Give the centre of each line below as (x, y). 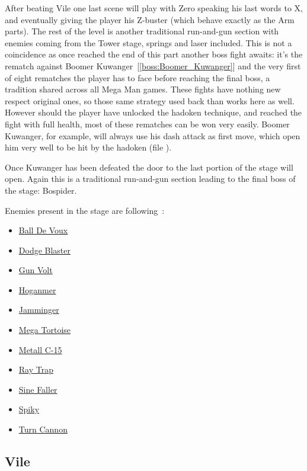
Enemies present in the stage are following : (85, 210)
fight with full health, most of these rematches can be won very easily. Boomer (147, 124)
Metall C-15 (40, 349)
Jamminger (39, 310)
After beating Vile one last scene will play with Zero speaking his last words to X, (154, 8)
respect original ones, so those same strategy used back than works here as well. (150, 100)
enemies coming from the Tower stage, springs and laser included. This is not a (148, 42)
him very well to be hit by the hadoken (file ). (88, 147)
